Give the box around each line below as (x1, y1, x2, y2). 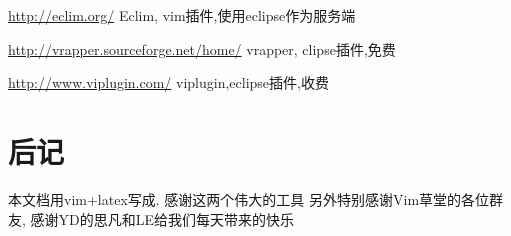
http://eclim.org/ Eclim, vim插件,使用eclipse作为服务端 (8, 5, 356, 25)
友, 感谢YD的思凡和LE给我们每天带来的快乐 (8, 208, 295, 229)
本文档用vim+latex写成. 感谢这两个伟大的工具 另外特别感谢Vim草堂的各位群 (8, 188, 504, 209)
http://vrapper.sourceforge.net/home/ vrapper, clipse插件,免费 (8, 38, 396, 59)
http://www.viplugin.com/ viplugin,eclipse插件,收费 (8, 72, 329, 93)
